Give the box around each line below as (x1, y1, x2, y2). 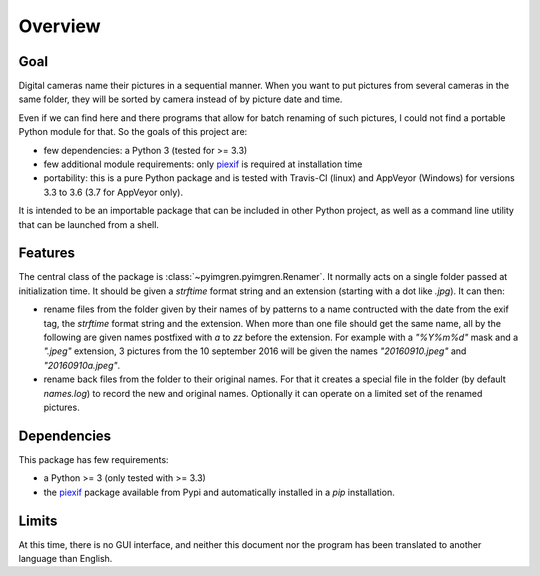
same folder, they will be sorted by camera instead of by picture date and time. (18, 93, 343, 105)
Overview (18, 15, 101, 37)
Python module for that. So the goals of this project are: (18, 126, 248, 138)
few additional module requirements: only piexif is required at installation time (43, 158, 363, 170)
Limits (18, 512, 58, 529)
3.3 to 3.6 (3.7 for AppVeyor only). (43, 186, 184, 198)
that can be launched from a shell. (18, 218, 160, 230)
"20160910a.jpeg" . (43, 359, 121, 371)
